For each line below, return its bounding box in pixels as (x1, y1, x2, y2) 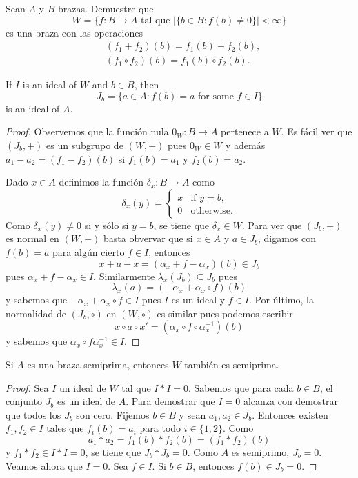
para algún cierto (52, 245, 125, 259)
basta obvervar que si (103, 231, 193, 246)
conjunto (6, 394, 42, 408)
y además (225, 138, 266, 152)
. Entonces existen (252, 407, 328, 421)
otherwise (190, 206, 231, 216)
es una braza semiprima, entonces (27, 357, 169, 371)
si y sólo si (84, 217, 129, 232)
